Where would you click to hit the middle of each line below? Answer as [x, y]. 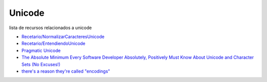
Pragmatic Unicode [41, 50]
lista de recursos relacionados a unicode [50, 28]
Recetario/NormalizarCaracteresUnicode [63, 37]
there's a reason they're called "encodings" [66, 71]
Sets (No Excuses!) [41, 64]
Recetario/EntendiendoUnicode [54, 43]
